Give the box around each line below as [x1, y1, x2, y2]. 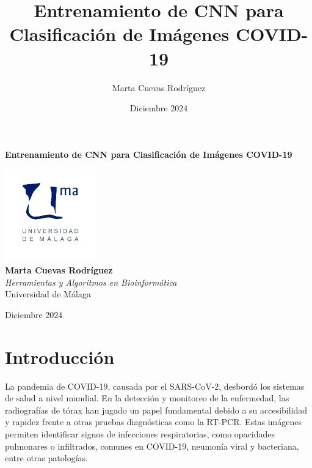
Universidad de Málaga [5, 288, 91, 300]
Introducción [5, 344, 115, 369]
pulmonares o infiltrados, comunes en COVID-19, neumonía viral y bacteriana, [5, 439, 299, 452]
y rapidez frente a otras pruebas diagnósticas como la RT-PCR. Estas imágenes [5, 415, 302, 428]
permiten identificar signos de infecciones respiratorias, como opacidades [5, 427, 275, 440]
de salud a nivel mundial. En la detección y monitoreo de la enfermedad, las [5, 392, 289, 404]
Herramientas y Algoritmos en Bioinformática [5, 275, 177, 288]
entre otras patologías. [5, 451, 88, 464]
